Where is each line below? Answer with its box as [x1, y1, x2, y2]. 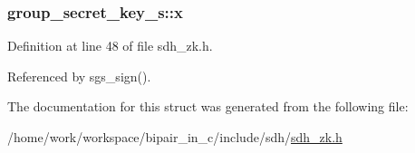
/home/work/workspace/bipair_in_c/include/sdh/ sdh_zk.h [7, 128, 343, 146]
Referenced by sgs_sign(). [7, 66, 151, 85]
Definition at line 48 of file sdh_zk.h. [7, 36, 213, 55]
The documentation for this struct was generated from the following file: [7, 97, 409, 116]
